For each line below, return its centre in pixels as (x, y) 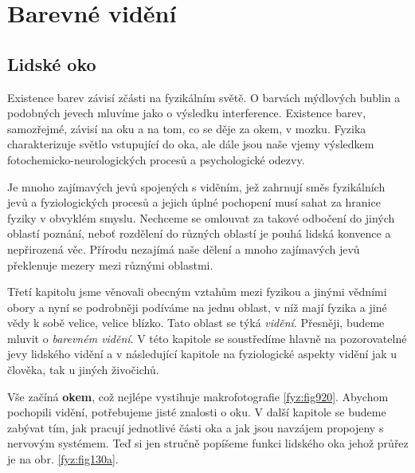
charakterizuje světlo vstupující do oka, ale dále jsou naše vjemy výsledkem (191, 144)
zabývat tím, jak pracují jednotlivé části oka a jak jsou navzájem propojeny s (196, 427)
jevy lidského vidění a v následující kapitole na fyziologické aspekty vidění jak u (202, 354)
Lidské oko (52, 63)
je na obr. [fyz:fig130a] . (63, 459)
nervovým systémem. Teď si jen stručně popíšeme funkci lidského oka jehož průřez (208, 443)
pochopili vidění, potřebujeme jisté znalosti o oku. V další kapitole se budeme (197, 412)
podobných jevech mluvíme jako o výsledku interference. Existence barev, (187, 113)
